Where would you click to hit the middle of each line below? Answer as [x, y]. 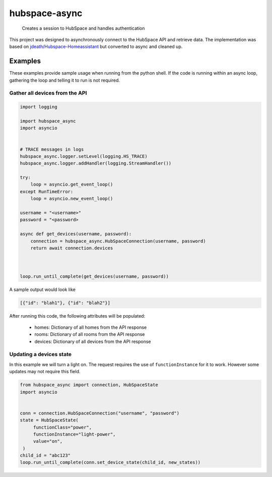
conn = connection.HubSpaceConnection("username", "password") [100, 413]
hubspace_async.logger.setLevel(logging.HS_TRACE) [84, 156]
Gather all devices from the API [48, 93]
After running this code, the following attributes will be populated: [77, 316]
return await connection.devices [72, 248]
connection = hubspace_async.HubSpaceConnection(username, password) [118, 241]
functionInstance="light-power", [74, 434]
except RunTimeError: [47, 191]
